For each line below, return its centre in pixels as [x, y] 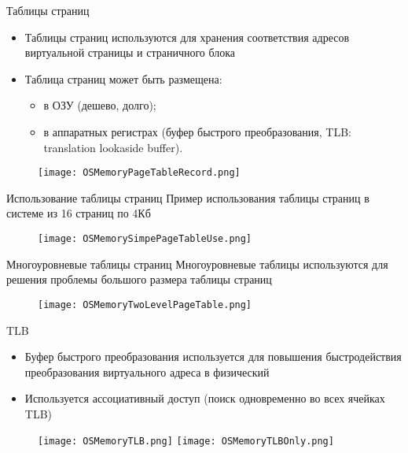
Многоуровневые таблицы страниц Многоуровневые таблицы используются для [197, 264]
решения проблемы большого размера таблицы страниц [139, 279]
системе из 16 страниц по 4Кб [79, 213]
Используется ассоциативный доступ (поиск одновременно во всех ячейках [205, 398]
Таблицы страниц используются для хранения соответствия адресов [187, 37]
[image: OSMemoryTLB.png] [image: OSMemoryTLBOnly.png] [186, 442]
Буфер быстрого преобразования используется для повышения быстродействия [213, 356]
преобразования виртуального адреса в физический [147, 371]
